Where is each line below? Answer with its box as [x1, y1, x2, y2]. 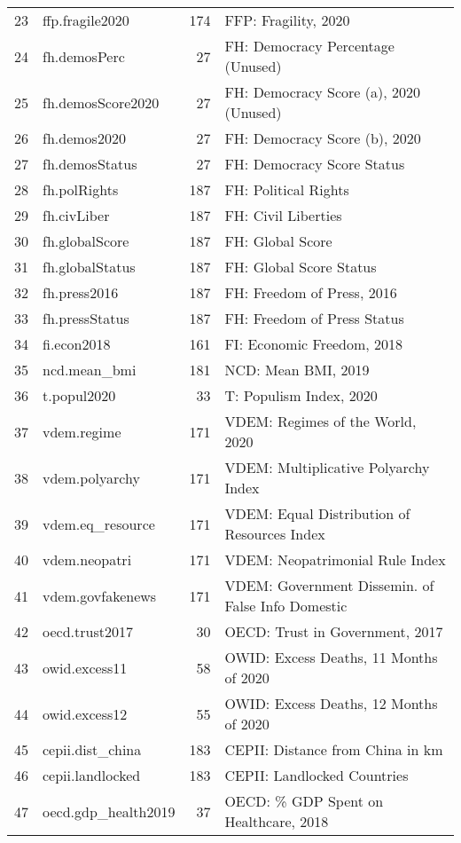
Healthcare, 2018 [224, 811, 329, 831]
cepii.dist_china [43, 739, 142, 760]
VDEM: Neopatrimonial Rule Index [224, 549, 446, 570]
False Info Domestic [224, 595, 348, 616]
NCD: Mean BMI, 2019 [224, 359, 370, 380]
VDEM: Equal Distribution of [224, 503, 410, 524]
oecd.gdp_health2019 [43, 800, 176, 822]
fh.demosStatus [43, 154, 137, 174]
